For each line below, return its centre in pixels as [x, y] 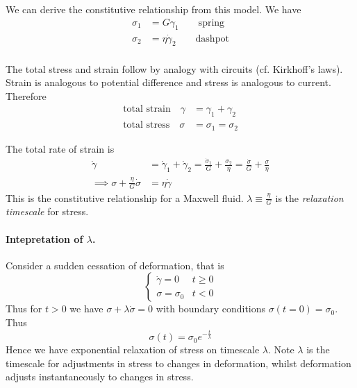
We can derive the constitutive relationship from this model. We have [153, 9]
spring [211, 23]
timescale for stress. [47, 211]
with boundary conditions [211, 309]
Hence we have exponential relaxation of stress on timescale [133, 349]
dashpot [212, 39]
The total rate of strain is [60, 148]
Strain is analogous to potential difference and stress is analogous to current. [168, 82]
